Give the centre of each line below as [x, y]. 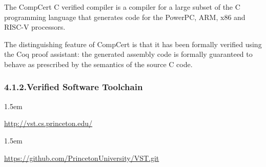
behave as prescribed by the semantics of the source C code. [98, 64]
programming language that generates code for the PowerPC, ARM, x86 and [125, 17]
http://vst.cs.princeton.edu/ [48, 123]
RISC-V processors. [35, 27]
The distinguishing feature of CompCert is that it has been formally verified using [133, 44]
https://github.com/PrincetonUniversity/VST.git [82, 158]
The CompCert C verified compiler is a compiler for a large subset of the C [122, 7]
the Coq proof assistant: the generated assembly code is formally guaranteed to [128, 54]
